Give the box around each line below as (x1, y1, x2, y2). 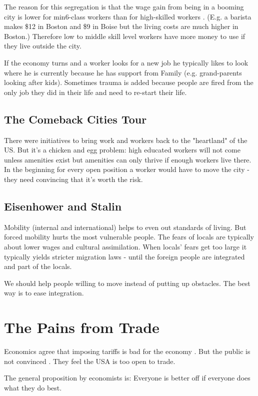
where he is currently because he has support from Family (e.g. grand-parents (4, 67, 242, 77)
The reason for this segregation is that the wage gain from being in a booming (4, 1, 244, 11)
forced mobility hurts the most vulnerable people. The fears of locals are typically (4, 231, 254, 242)
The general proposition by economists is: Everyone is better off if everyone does (4, 372, 250, 383)
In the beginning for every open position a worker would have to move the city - (4, 164, 249, 174)
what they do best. (4, 382, 62, 392)
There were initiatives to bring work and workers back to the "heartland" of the (4, 134, 247, 145)
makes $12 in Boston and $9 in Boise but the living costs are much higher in (4, 21, 238, 31)
